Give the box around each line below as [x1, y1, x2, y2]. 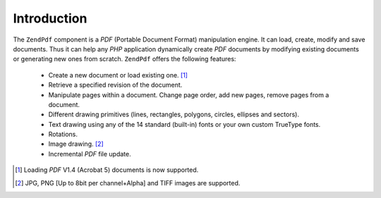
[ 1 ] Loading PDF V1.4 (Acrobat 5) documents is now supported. [15, 166, 199, 174]
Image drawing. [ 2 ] [48, 140, 104, 148]
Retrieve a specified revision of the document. [48, 81, 183, 89]
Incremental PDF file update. [48, 149, 132, 158]
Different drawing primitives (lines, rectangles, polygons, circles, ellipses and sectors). [48, 110, 300, 119]
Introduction [13, 11, 87, 26]
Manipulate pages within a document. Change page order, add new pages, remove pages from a [48, 90, 329, 99]
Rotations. [48, 130, 78, 139]
